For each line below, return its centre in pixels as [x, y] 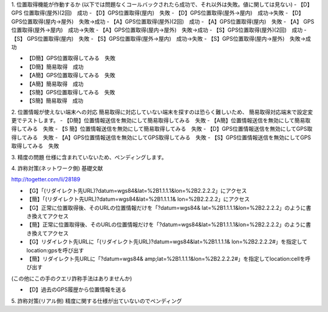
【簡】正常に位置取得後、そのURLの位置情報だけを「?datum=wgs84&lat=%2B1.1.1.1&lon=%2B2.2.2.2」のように [166, 224]
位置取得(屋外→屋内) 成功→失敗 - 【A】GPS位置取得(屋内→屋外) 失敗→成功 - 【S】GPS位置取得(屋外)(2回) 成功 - [159, 30]
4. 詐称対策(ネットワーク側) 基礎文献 [57, 168]
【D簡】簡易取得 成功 [55, 66]
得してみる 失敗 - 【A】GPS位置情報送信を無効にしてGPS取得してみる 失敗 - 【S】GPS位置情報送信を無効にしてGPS [161, 137]
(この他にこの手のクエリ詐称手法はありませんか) [72, 278]
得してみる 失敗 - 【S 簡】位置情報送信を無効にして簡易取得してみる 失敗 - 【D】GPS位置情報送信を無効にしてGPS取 [162, 129]
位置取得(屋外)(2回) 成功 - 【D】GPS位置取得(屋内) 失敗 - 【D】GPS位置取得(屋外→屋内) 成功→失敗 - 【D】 [164, 13]
